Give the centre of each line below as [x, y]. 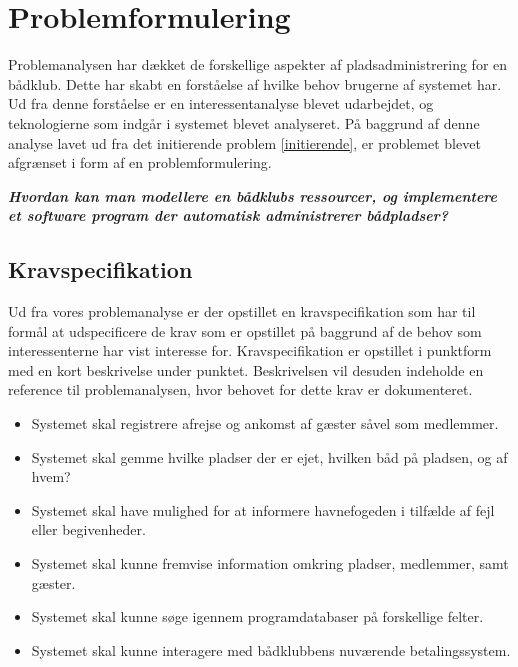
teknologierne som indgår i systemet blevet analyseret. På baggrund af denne [244, 122]
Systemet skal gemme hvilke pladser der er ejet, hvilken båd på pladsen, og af [269, 456]
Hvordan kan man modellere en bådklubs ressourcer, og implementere [252, 195]
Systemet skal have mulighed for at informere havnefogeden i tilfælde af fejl [263, 509]
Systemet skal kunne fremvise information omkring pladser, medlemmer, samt [270, 563]
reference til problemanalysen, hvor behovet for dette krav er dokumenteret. [240, 389]
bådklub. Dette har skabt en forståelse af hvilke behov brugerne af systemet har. [255, 83]
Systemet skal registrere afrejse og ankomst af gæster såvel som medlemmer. [265, 423]
